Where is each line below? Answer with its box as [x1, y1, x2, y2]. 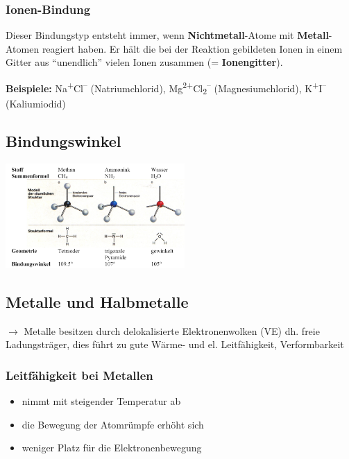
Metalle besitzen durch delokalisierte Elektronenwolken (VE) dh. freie [24, 323, 320, 338]
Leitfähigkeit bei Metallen [6, 366, 153, 383]
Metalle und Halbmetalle [6, 291, 189, 312]
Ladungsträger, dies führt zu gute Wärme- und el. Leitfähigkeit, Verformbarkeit [6, 337, 344, 352]
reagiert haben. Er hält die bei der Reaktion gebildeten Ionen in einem [42, 41, 343, 55]
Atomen [6, 41, 40, 55]
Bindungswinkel [6, 130, 121, 151]
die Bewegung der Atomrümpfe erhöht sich [22, 417, 204, 431]
